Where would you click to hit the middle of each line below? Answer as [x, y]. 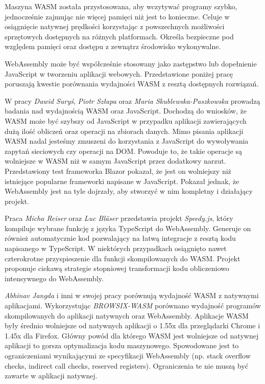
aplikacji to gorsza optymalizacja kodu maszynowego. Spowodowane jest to [122, 345]
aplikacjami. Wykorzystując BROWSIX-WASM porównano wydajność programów [133, 306]
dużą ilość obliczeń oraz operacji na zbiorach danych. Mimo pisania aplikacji [124, 131]
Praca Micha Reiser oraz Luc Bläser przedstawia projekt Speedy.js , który [119, 218]
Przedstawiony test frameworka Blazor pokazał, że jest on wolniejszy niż [118, 171]
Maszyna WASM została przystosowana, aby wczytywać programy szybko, [121, 6]
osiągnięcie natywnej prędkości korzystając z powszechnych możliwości [115, 26]
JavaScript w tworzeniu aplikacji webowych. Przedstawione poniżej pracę [119, 73]
